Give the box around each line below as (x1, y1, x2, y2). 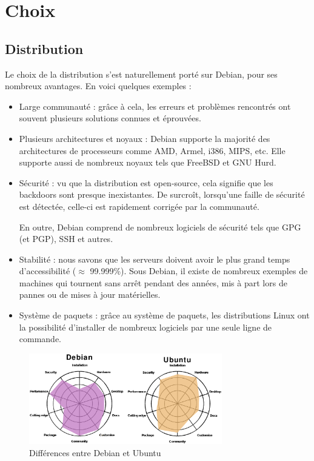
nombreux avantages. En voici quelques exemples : (5, 79, 192, 92)
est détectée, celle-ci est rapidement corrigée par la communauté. (19, 200, 259, 212)
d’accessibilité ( (19, 264, 76, 277)
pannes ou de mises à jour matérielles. (19, 288, 161, 301)
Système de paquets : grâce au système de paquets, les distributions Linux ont (19, 309, 310, 321)
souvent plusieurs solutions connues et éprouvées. (19, 112, 201, 124)
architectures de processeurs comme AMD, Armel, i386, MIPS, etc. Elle (19, 144, 286, 156)
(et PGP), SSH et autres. (19, 232, 113, 245)
